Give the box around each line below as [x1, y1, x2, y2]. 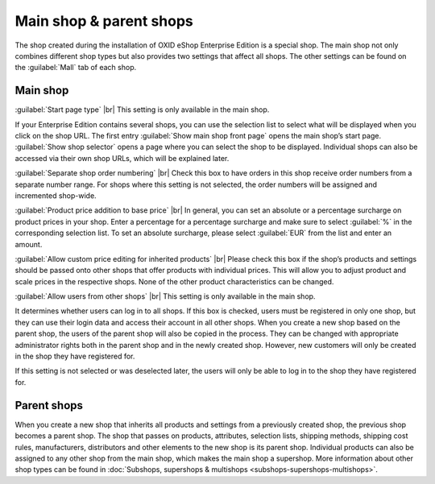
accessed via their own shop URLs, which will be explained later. [14, 153, 230, 163]
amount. [14, 239, 43, 249]
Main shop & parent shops [14, 12, 193, 30]
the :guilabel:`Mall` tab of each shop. [14, 63, 137, 72]
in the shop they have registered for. [14, 351, 135, 362]
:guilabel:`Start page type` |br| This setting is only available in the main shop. [14, 105, 270, 114]
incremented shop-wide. [14, 190, 97, 201]
